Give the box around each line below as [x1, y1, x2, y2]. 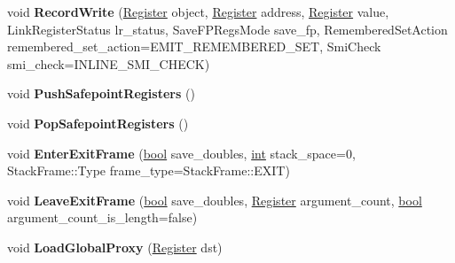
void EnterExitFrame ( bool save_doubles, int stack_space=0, [7, 143, 356, 162]
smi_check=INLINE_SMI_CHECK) [7, 54, 210, 73]
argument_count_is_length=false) [7, 208, 198, 227]
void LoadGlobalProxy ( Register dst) [7, 237, 223, 256]
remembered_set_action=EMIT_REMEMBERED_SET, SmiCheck [7, 37, 381, 56]
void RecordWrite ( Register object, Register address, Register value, [7, 3, 389, 20]
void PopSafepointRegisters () [7, 113, 189, 132]
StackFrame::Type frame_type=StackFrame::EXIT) [7, 161, 290, 180]
